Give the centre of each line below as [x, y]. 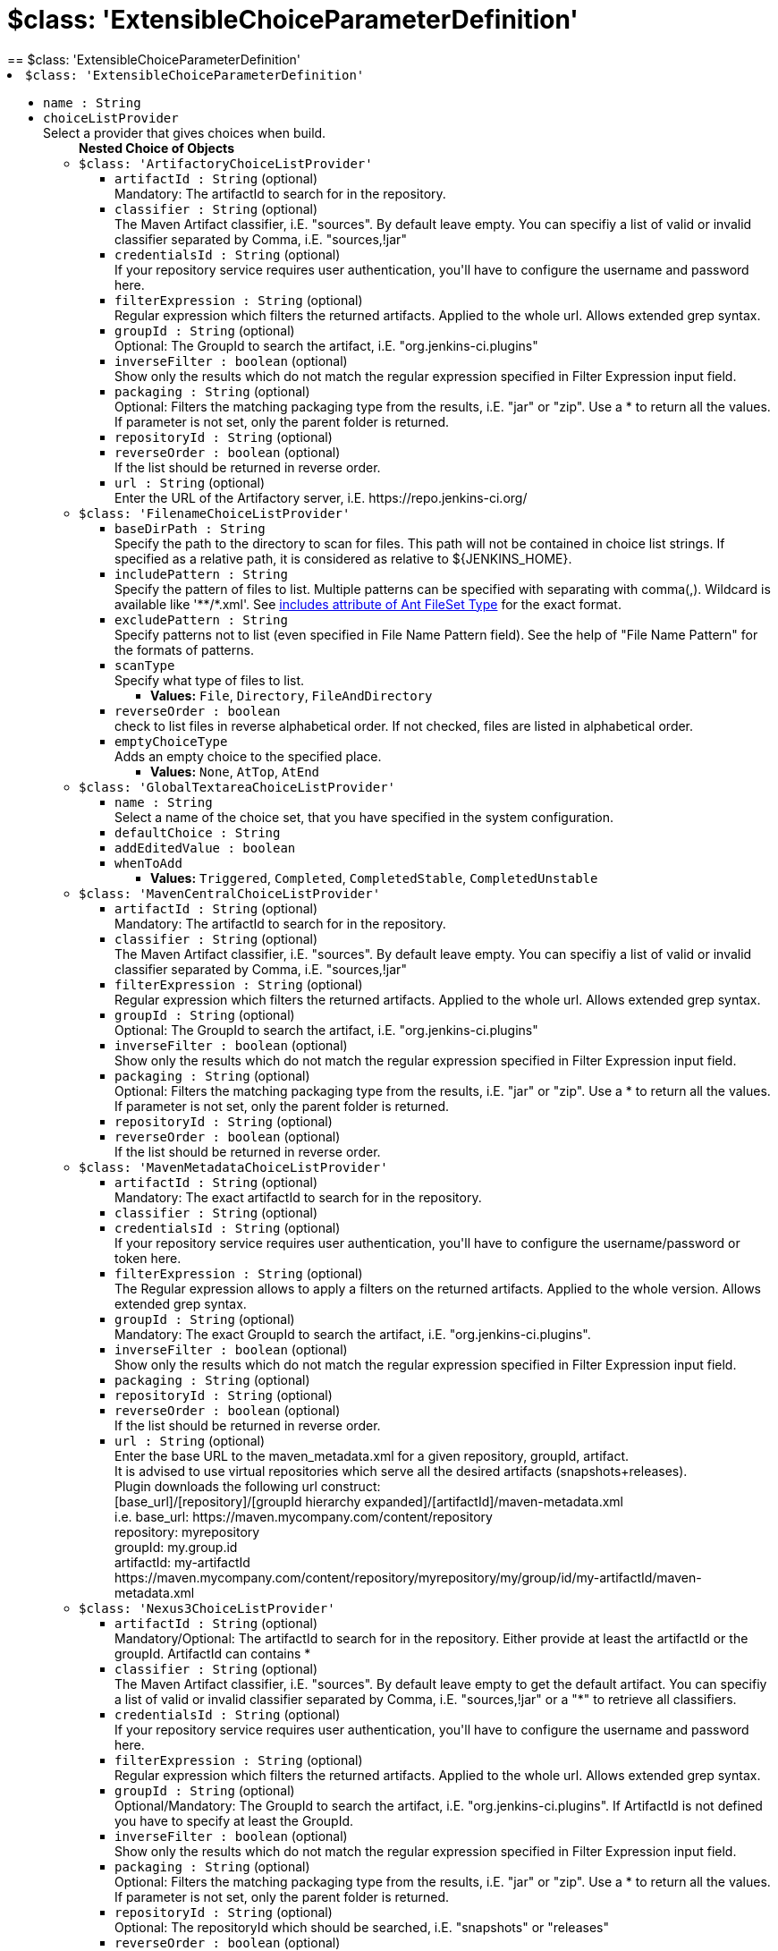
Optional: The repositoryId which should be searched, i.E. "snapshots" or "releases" [362, 1927]
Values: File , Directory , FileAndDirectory [292, 695]
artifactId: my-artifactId [182, 1562]
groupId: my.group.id [176, 1547]
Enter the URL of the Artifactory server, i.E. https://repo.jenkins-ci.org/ [321, 497]
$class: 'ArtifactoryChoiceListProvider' [226, 163]
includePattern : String [201, 574]
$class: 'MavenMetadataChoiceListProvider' [233, 1167]
